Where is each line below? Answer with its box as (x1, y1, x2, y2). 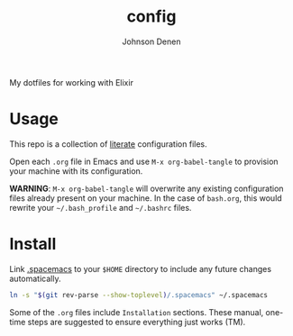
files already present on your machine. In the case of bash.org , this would (9, 192, 282, 204)
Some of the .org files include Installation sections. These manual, (9, 306, 264, 317)
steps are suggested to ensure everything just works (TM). (27, 316, 246, 327)
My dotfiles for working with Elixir (9, 77, 133, 87)
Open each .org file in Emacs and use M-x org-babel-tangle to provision (9, 156, 279, 167)
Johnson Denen (122, 36, 181, 47)
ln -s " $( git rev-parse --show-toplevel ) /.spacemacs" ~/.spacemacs (9, 290, 269, 299)
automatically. (9, 273, 61, 284)
